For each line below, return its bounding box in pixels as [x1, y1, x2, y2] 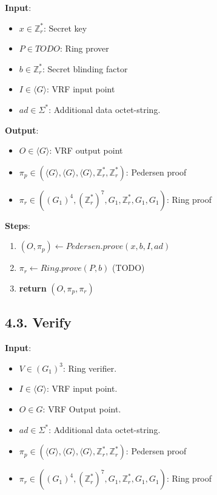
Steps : [5, 219, 30, 231]
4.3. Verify [5, 313, 72, 332]
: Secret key [43, 21, 87, 34]
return [19, 281, 47, 294]
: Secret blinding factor [42, 62, 128, 75]
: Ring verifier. [62, 361, 117, 374]
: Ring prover [60, 42, 109, 55]
